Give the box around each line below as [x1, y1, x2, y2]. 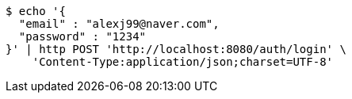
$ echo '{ [6, 5, 66, 17]
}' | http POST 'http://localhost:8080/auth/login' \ [6, 43, 346, 55]
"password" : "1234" [18, 30, 147, 43]
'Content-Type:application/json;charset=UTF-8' [32, 55, 334, 68]
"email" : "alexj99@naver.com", [18, 17, 220, 30]
